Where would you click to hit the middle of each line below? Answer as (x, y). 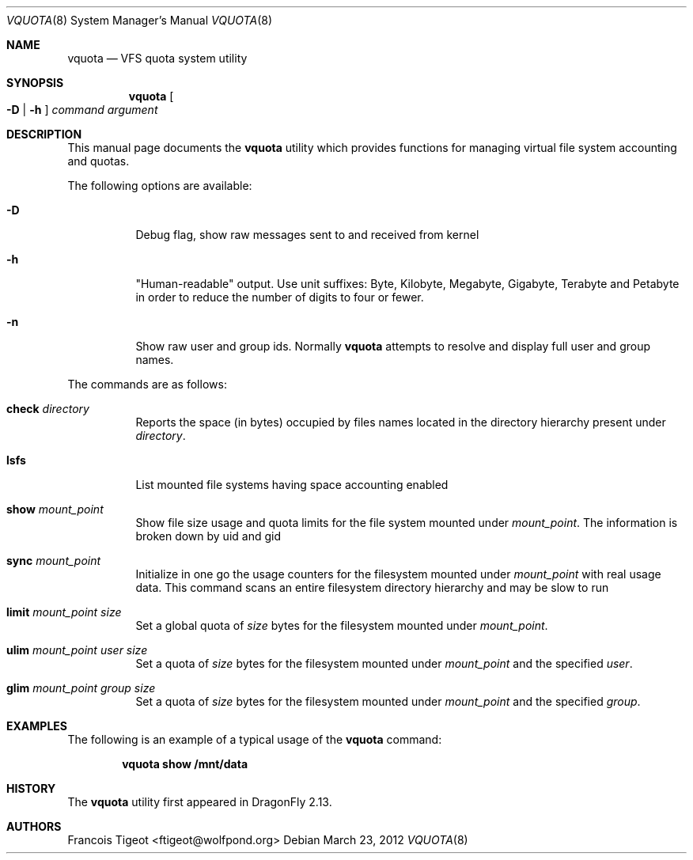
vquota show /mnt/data (185, 764)
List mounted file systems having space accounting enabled (292, 485)
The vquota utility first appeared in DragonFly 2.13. (200, 802)
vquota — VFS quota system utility (157, 58)
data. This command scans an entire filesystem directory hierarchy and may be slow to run (372, 587)
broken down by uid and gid (208, 536)
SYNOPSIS (35, 83)
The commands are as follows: (147, 384)
